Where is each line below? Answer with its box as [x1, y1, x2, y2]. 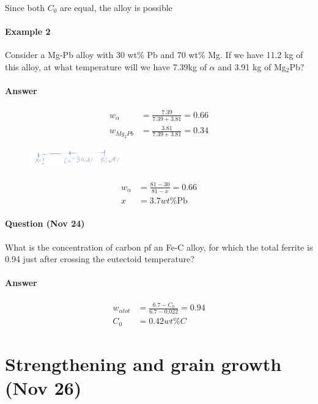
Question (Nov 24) [5, 217, 85, 230]
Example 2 [5, 25, 51, 38]
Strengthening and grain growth [5, 351, 282, 376]
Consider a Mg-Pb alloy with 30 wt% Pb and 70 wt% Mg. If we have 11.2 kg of [5, 48, 303, 61]
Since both [5, 1, 45, 13]
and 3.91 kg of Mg [218, 60, 286, 73]
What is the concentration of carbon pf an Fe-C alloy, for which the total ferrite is [5, 240, 313, 253]
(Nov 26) [5, 375, 82, 400]
